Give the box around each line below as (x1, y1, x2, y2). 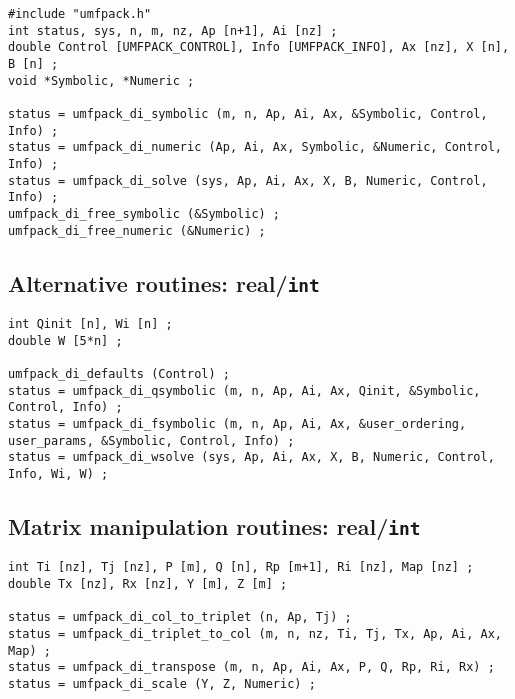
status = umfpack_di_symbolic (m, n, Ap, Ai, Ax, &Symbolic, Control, (8, 106, 488, 121)
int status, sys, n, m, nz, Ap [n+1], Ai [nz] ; (8, 23, 338, 38)
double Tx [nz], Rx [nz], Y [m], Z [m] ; (8, 576, 288, 591)
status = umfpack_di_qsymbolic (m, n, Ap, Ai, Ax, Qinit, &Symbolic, (8, 383, 481, 398)
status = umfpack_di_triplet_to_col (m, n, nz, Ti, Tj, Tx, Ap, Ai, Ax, (8, 626, 502, 641)
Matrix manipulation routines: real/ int (8, 510, 421, 541)
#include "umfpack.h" (8, 7, 152, 21)
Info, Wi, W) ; (8, 466, 109, 481)
